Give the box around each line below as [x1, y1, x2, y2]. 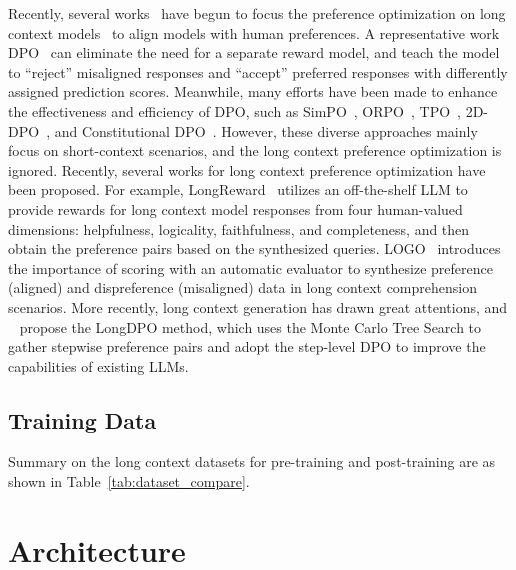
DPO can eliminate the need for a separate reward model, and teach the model [8, 42, 500, 63]
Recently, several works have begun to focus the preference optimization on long [8, 3, 506, 23]
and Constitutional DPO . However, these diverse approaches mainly [54, 120, 478, 141]
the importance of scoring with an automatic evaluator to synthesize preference [8, 257, 493, 278]
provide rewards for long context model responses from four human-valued [8, 198, 463, 219]
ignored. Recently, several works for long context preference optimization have [8, 159, 486, 180]
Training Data [8, 404, 157, 435]
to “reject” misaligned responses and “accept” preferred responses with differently [8, 61, 508, 82]
